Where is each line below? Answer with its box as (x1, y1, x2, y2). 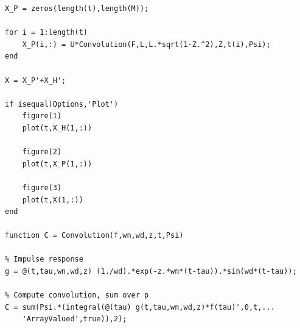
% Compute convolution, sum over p (5, 291, 149, 300)
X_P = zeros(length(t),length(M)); (5, 4, 149, 13)
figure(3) (22, 183, 62, 192)
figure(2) (22, 148, 62, 157)
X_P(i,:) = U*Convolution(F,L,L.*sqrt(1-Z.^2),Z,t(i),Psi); (22, 40, 271, 49)
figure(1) (22, 112, 62, 121)
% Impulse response (5, 255, 83, 264)
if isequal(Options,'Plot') (5, 99, 119, 109)
